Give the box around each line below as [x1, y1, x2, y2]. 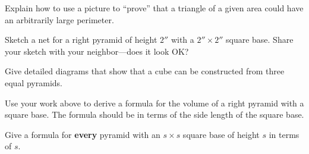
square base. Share [225, 33, 294, 46]
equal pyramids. [5, 76, 62, 89]
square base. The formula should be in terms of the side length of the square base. [5, 108, 304, 121]
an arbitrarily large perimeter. [5, 13, 114, 26]
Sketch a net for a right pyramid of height [5, 33, 157, 46]
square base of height [182, 128, 260, 140]
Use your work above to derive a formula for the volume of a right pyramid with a [5, 96, 304, 109]
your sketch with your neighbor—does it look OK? [5, 45, 189, 57]
